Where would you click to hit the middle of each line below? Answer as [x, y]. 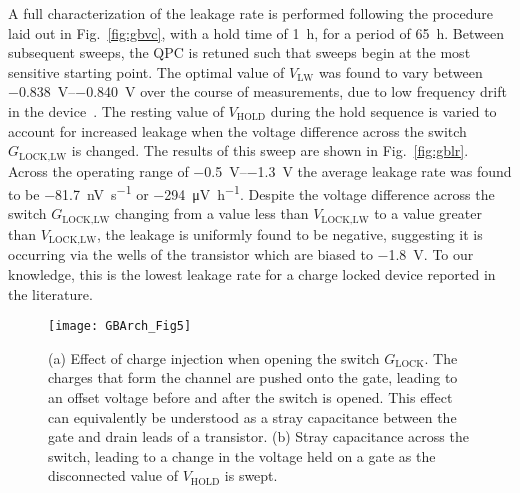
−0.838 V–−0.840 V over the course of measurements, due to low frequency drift [257, 91]
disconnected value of [113, 475]
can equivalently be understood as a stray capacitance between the [252, 416]
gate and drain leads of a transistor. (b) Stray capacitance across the [258, 436]
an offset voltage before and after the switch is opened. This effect [250, 396]
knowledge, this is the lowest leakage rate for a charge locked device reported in [252, 273]
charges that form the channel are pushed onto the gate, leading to [253, 377]
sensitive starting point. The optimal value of [146, 71]
